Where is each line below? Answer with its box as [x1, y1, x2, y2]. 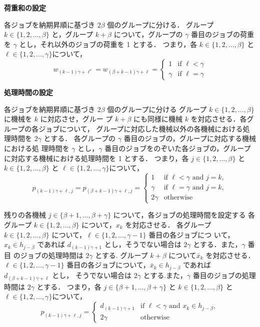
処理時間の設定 [4, 86, 53, 97]
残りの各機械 [4, 209, 46, 220]
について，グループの [113, 29, 183, 39]
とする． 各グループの [43, 133, 116, 143]
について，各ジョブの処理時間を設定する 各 [113, 209, 255, 220]
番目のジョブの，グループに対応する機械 [123, 133, 256, 143]
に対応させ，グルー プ [40, 113, 113, 124]
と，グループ [51, 29, 93, 39]
